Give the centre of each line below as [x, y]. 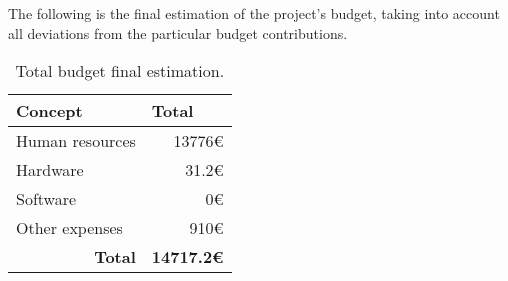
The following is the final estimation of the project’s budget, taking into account [254, 13]
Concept [49, 111]
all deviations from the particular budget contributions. [178, 32]
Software [46, 199]
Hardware [50, 170]
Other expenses [69, 228]
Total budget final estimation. [120, 71]
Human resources [76, 141]
